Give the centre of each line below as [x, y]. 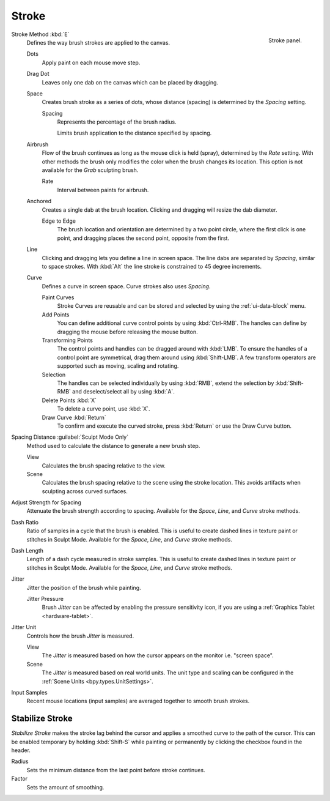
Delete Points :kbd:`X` [69, 400]
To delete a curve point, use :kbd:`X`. [104, 409]
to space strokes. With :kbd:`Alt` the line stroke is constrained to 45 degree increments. [152, 266]
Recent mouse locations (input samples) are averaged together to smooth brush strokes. [138, 701]
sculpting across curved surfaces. [85, 491]
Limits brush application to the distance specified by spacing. [134, 133]
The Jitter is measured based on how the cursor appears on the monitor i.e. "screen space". [158, 655]
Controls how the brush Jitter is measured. [80, 636]
